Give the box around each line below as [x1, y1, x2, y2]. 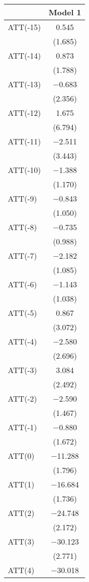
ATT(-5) [8, 307, 37, 318]
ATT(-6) [8, 278, 37, 290]
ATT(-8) [8, 221, 37, 233]
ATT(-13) [8, 78, 41, 90]
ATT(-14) [8, 50, 41, 61]
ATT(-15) [8, 21, 41, 33]
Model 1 [48, 6, 81, 18]
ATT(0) [8, 450, 35, 461]
